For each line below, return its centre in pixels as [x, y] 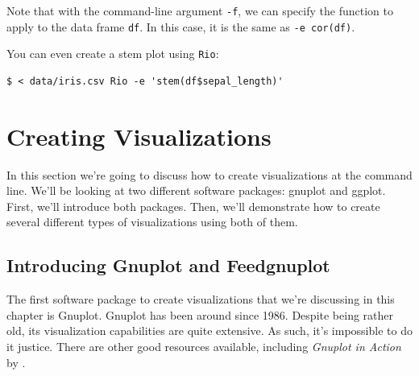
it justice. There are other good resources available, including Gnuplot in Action [204, 347]
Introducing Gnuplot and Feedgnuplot [168, 265]
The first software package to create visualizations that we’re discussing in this [201, 299]
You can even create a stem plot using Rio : [113, 54]
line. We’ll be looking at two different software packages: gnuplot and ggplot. [196, 190]
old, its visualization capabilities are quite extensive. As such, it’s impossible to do [209, 331]
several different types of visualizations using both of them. [152, 222]
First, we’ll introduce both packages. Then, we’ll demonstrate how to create [193, 206]
